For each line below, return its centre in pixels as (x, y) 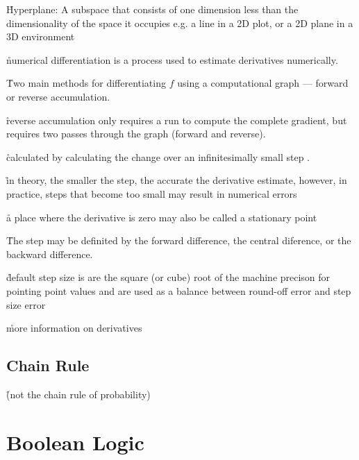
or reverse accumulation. (58, 96)
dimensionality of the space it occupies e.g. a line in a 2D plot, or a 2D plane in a (180, 23)
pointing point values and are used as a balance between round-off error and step (179, 290)
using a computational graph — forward (263, 83)
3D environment (41, 36)
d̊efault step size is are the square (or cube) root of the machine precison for (168, 277)
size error (26, 304)
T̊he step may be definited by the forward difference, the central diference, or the (179, 240)
